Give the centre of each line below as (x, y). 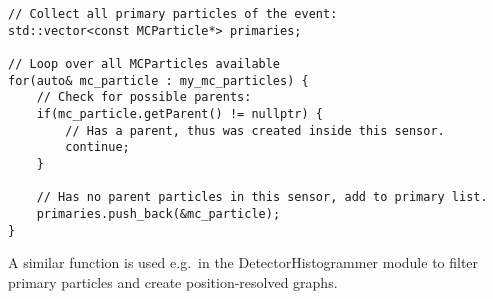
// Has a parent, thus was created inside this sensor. (255, 130)
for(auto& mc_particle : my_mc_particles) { (158, 80)
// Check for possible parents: (144, 97)
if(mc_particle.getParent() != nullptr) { (179, 113)
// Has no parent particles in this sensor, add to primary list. (262, 197)
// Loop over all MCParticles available (144, 63)
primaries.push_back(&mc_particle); (158, 213)
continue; (97, 147)
